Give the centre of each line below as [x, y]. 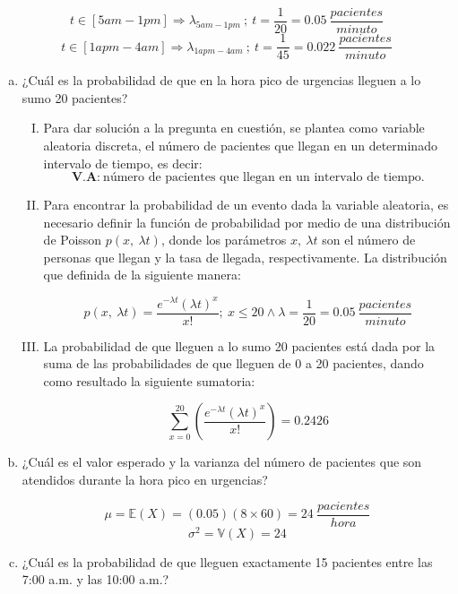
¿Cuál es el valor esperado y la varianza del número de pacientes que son [222, 462]
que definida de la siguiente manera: [142, 275]
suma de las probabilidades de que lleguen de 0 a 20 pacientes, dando [233, 363]
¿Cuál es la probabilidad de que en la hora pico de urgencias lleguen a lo [221, 80]
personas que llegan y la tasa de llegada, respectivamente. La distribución [245, 257]
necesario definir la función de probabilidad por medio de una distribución [247, 222]
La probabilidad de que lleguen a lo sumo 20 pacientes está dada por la [239, 345]
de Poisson [73, 240]
